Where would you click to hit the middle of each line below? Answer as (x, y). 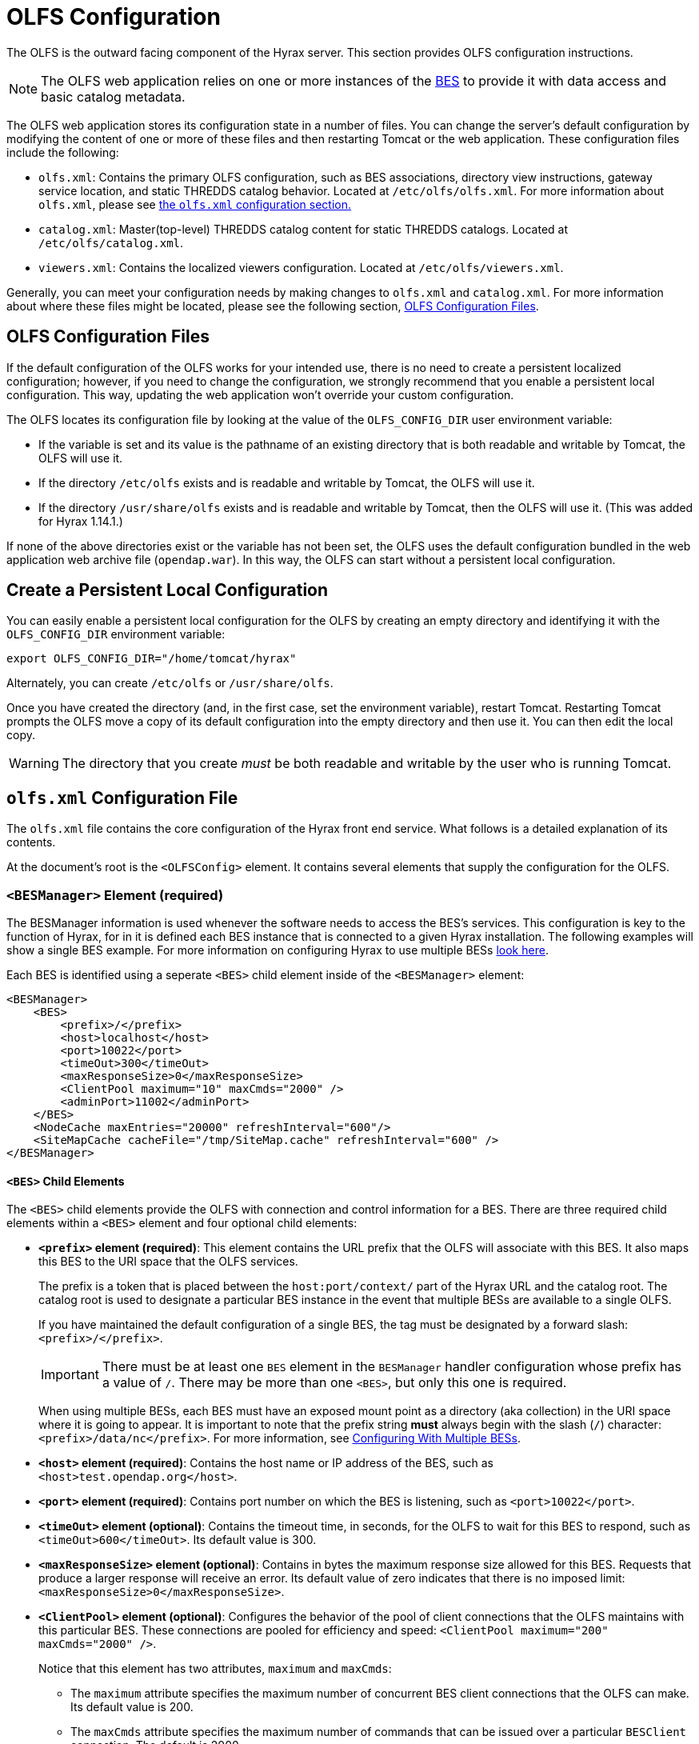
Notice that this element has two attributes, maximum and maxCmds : (215, 1669)
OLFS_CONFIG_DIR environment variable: (116, 634)
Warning (34, 764)
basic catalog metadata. (113, 96)
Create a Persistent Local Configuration (168, 590)
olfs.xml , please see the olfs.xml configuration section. (195, 204)
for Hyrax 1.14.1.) (81, 521)
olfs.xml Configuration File (122, 798)
